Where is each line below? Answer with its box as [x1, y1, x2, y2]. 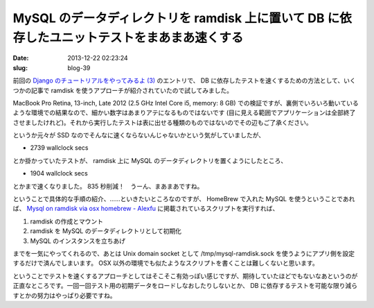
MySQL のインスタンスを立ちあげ [30, 237, 126, 245]
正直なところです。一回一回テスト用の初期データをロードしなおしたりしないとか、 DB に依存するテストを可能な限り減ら [12, 282, 358, 290]
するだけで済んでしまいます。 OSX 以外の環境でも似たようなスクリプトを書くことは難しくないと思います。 [12, 259, 319, 267]
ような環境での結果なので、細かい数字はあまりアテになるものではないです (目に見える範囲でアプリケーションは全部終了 [12, 108, 356, 117]
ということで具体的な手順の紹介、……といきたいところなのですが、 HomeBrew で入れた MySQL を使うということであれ [12, 195, 355, 203]
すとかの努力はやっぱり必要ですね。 [12, 291, 116, 300]
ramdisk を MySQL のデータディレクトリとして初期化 [30, 227, 182, 235]
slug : [12, 63, 28, 72]
